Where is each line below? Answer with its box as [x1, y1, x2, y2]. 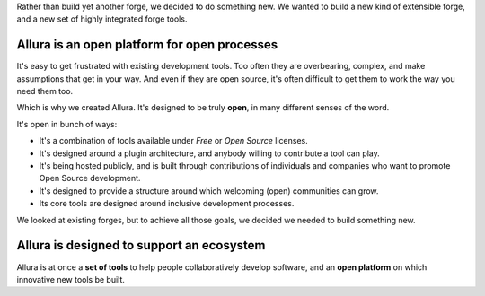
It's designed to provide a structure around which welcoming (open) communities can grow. [39, 185, 379, 196]
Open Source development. [39, 173, 141, 184]
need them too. [16, 86, 74, 97]
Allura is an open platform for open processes [16, 37, 278, 53]
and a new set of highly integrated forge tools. [16, 13, 188, 24]
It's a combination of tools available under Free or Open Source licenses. [39, 135, 309, 146]
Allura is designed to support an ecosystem [16, 238, 266, 253]
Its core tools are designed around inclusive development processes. [39, 198, 295, 209]
